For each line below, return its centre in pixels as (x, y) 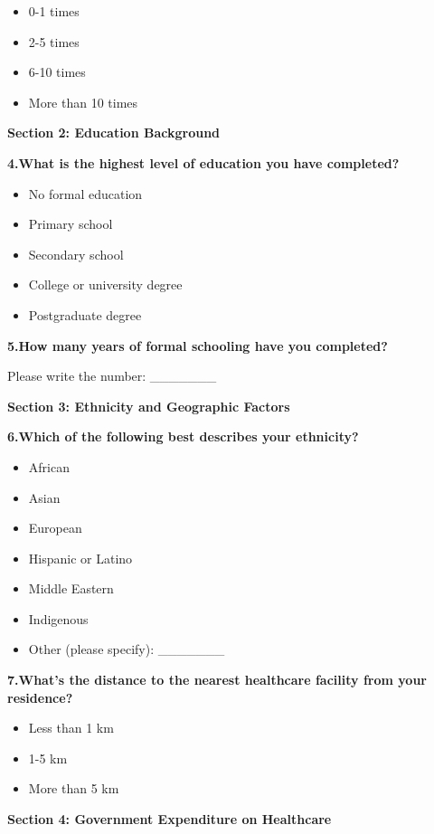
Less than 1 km (71, 728)
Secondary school (76, 254)
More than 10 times (83, 102)
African (49, 466)
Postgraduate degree (85, 314)
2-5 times (54, 41)
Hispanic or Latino (80, 558)
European (55, 528)
